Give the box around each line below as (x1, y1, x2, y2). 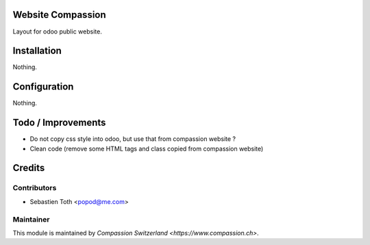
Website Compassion (12, 9, 106, 21)
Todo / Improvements (12, 117, 106, 129)
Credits (12, 162, 45, 174)
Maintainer (12, 214, 50, 224)
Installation (12, 45, 62, 57)
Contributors (12, 183, 57, 193)
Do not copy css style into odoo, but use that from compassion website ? (29, 135, 236, 143)
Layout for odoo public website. (12, 27, 102, 36)
